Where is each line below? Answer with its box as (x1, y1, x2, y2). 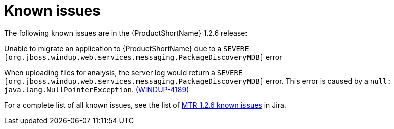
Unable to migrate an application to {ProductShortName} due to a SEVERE (4, 44, 249, 53)
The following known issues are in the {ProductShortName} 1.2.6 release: (4, 28, 248, 37)
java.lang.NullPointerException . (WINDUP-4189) (4, 85, 189, 94)
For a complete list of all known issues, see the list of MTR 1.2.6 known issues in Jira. (4, 100, 286, 109)
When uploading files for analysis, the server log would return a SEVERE (4, 68, 243, 77)
